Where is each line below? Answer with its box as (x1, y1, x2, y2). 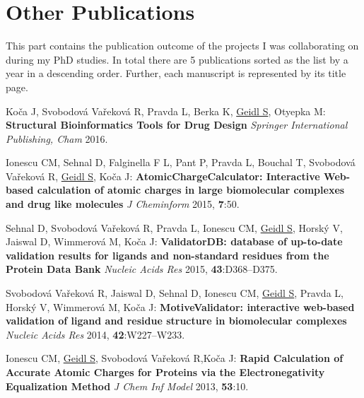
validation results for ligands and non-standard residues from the (6, 247, 329, 262)
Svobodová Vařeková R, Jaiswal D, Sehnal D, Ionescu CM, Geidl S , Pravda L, (6, 286, 344, 300)
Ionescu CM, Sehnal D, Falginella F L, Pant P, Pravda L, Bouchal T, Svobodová (6, 155, 356, 170)
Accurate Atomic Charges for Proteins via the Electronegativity (6, 365, 325, 379)
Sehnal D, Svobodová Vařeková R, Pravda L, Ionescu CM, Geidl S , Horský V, (6, 220, 343, 235)
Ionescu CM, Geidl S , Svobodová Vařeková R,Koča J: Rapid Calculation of (6, 351, 344, 365)
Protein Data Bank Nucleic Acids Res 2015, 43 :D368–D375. (6, 262, 278, 276)
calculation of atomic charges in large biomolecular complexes (37, 182, 345, 197)
